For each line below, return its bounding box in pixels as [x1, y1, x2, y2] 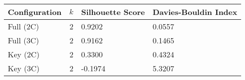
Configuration [8, 6, 62, 17]
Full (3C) [8, 35, 39, 46]
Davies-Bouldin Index [152, 6, 237, 17]
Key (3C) [8, 63, 40, 74]
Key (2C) [8, 49, 40, 60]
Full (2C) [8, 21, 39, 32]
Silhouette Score [81, 6, 145, 17]
